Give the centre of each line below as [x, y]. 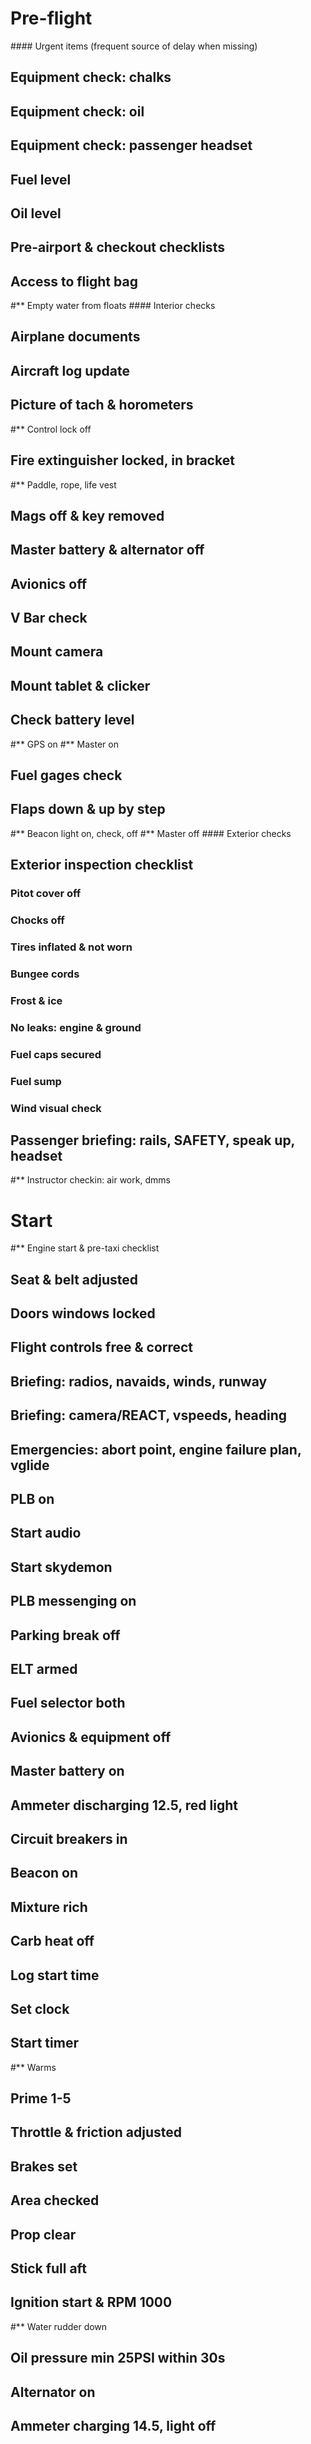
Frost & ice [36, 1000]
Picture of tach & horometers [102, 405]
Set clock [40, 2008]
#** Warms [33, 2067]
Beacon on [44, 1873]
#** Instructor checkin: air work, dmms [90, 1180]
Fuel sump [36, 1081]
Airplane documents [75, 337]
